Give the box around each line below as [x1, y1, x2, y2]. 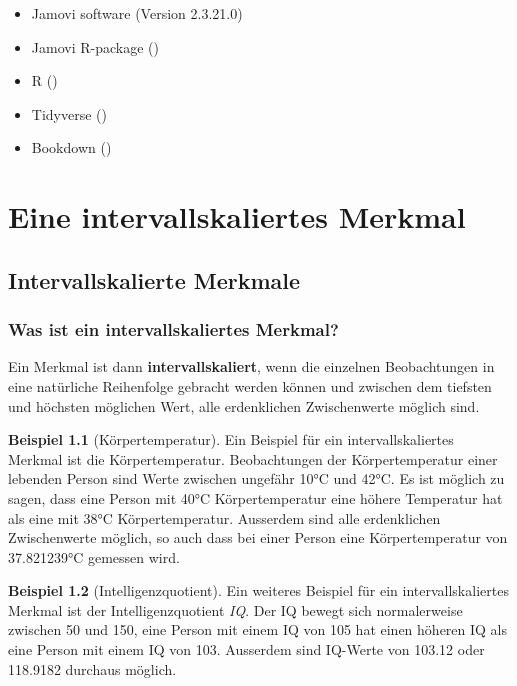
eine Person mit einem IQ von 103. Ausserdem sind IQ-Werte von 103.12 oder [8, 639, 485, 660]
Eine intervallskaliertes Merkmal [8, 196, 466, 237]
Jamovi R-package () [31, 36, 159, 57]
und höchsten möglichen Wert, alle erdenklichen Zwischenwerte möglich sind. [8, 395, 480, 416]
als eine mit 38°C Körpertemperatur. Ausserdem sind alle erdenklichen [8, 507, 441, 528]
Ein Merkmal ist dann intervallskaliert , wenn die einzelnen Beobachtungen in [8, 356, 495, 377]
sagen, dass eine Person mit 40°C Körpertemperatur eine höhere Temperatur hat [8, 487, 503, 508]
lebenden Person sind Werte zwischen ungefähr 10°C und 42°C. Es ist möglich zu [8, 468, 505, 489]
